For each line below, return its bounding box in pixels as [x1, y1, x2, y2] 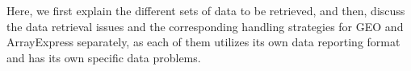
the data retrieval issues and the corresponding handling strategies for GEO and [6, 18, 404, 34]
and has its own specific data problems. [6, 49, 201, 65]
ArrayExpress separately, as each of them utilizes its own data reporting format [6, 34, 401, 50]
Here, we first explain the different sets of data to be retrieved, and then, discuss [6, 2, 405, 18]
